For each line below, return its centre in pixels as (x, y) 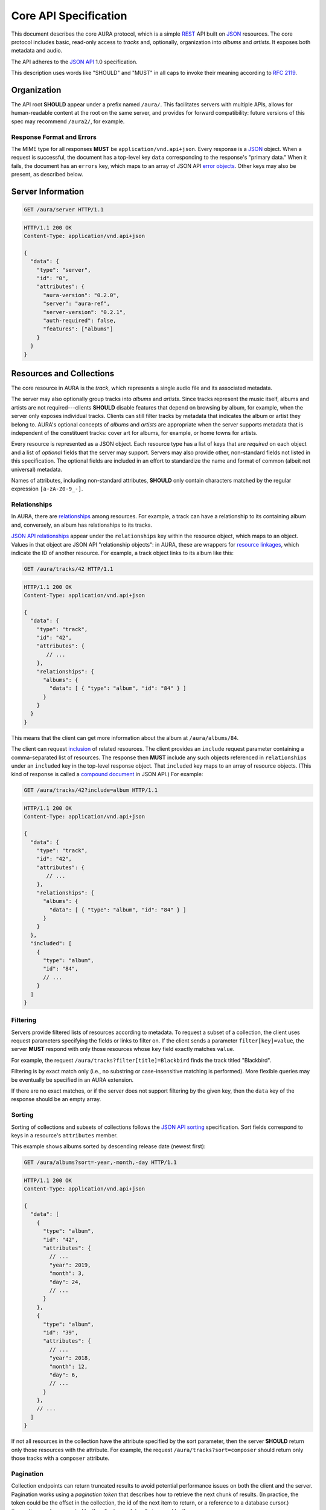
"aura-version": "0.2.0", (81, 295)
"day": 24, (65, 1282)
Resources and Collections (63, 374)
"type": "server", (64, 270)
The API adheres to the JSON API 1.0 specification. (75, 62)
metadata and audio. (37, 51)
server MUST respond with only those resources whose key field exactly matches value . (123, 1049)
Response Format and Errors (54, 137)
